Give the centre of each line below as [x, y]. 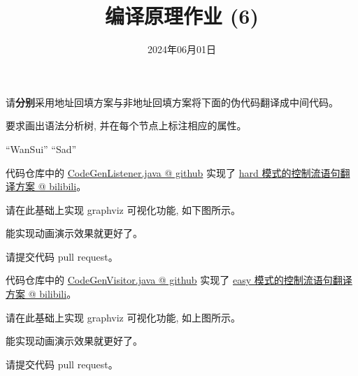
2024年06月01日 [182, 49]
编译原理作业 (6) [182, 16]
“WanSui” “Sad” [41, 149]
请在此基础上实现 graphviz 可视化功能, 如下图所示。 [123, 209]
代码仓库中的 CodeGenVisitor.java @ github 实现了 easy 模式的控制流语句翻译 [179, 280]
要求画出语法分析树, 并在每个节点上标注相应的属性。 [126, 125]
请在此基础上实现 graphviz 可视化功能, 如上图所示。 [123, 317]
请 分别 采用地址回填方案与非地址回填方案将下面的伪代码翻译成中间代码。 [172, 102]
